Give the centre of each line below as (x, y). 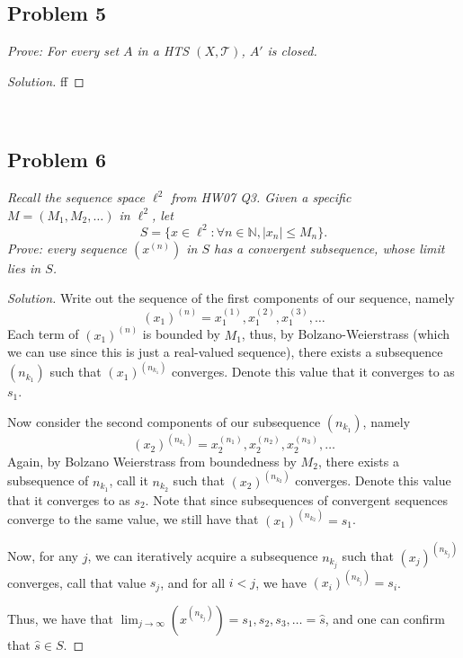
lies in (24, 267)
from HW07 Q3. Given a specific (261, 197)
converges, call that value (77, 582)
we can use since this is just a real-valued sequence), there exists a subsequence (225, 352)
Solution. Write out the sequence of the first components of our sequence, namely (231, 298)
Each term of (43, 334)
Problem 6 (57, 160)
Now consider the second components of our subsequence (164, 421)
